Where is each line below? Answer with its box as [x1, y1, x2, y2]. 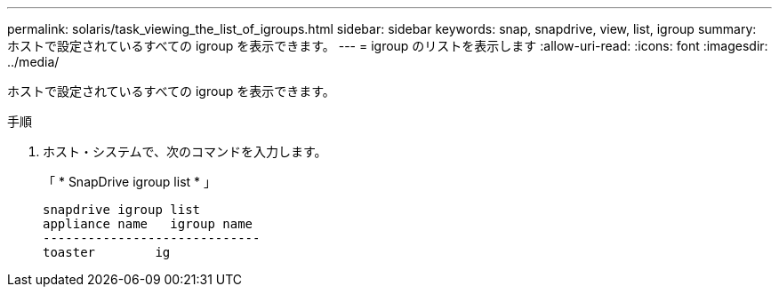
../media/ [7, 54, 60, 69]
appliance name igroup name [43, 217, 253, 231]
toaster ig [43, 245, 171, 259]
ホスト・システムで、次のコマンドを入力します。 [43, 144, 327, 159]
